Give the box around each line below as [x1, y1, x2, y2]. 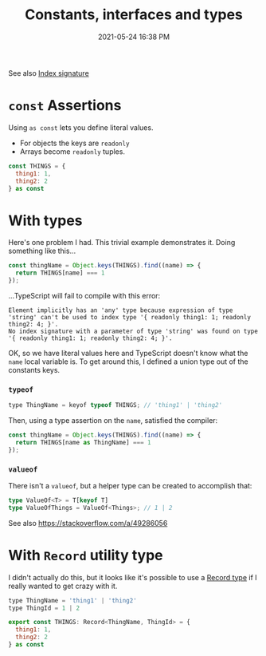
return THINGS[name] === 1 [15, 269, 105, 277]
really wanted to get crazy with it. [8, 581, 118, 591]
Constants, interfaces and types [25, 6, 243, 24]
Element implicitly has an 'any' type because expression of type [8, 306, 233, 314]
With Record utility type [8, 546, 163, 564]
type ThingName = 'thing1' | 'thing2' [8, 596, 137, 604]
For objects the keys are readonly [19, 138, 130, 148]
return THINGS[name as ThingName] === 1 [15, 438, 151, 446]
